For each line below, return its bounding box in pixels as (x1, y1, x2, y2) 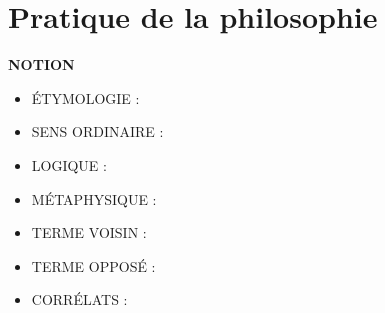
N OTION (8, 54, 75, 75)
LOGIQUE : (31, 154, 107, 175)
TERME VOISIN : (31, 222, 147, 243)
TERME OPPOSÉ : (31, 255, 156, 276)
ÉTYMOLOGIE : (31, 87, 140, 108)
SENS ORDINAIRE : (31, 121, 164, 142)
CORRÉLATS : (31, 289, 128, 310)
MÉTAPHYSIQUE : (31, 188, 157, 209)
